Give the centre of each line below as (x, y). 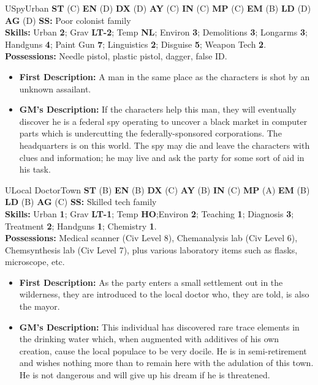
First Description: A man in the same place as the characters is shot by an (165, 76)
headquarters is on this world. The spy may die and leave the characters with (165, 145)
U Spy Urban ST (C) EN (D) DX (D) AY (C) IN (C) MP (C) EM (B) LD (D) (158, 8)
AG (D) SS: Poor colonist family (68, 20)
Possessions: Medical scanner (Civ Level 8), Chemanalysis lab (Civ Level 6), (151, 238)
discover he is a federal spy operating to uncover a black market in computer (163, 121)
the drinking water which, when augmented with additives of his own (149, 339)
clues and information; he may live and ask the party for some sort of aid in (162, 157)
